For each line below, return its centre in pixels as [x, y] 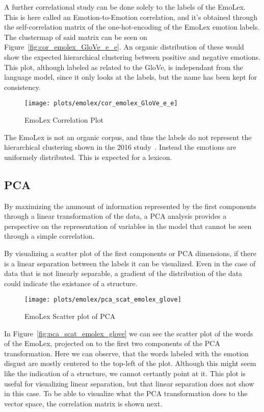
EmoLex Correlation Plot [64, 120]
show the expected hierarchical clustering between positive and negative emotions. [132, 56]
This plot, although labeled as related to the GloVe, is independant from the [124, 67]
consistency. [22, 87]
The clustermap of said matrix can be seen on [76, 37]
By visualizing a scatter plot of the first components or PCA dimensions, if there [130, 253]
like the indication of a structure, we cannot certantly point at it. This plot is [125, 373]
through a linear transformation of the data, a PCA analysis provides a [115, 216]
